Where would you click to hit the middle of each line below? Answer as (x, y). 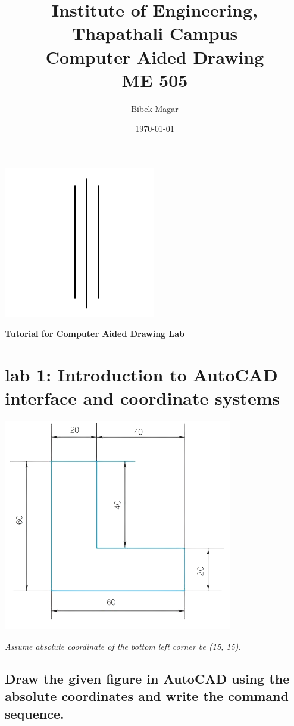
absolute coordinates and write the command (147, 696)
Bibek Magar (155, 108)
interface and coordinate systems (143, 398)
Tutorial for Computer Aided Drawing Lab (95, 333)
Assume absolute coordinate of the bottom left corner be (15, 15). (123, 646)
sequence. (35, 713)
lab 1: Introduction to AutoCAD (141, 375)
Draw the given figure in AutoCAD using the (147, 678)
